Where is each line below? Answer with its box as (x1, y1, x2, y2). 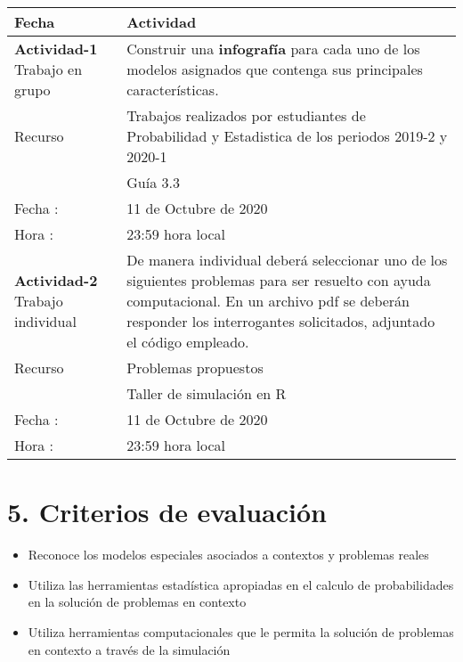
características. (126, 79, 219, 100)
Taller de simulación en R (126, 383, 287, 404)
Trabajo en (14, 59, 83, 79)
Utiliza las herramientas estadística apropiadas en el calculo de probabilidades (28, 575, 454, 593)
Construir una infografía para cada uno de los (126, 38, 420, 59)
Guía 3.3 (126, 172, 180, 192)
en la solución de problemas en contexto (28, 593, 247, 611)
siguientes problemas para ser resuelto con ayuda (126, 270, 431, 290)
